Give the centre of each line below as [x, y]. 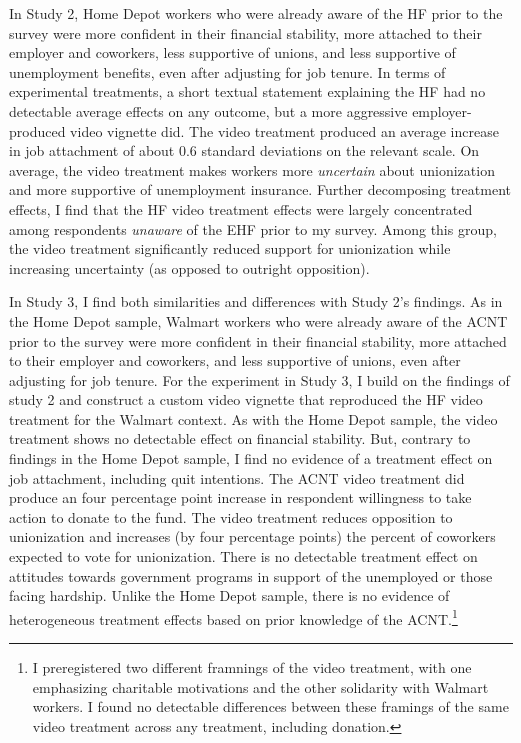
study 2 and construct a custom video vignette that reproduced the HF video [246, 399]
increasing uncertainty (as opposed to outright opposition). [189, 267]
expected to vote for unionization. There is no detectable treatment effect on [243, 556]
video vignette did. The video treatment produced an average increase [284, 130]
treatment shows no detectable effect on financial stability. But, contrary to [240, 438]
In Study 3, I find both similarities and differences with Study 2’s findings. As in [256, 301]
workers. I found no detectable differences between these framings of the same [270, 706]
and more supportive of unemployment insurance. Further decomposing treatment [260, 189]
